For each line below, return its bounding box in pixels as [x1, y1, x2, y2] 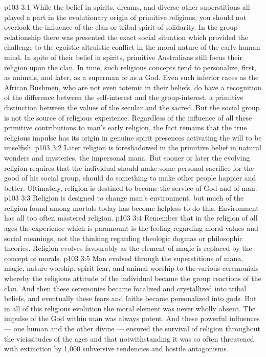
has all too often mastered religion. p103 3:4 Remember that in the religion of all [4, 212, 258, 223]
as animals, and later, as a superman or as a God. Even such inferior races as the [4, 72, 259, 83]
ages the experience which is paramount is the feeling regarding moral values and [4, 223, 258, 233]
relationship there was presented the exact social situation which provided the [4, 31, 248, 42]
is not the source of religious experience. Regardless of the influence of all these [4, 112, 252, 123]
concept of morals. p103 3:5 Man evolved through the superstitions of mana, [4, 252, 243, 263]
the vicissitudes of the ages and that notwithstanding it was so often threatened [4, 333, 254, 344]
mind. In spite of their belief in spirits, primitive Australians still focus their [4, 51, 242, 62]
